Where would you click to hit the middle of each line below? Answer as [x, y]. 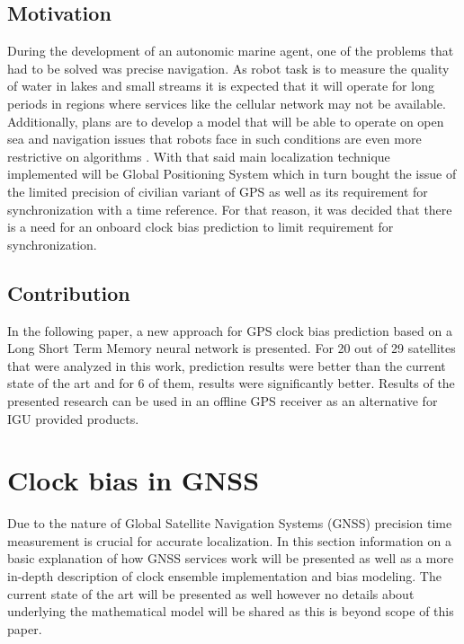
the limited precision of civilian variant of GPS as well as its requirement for [218, 191]
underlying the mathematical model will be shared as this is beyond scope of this [231, 611]
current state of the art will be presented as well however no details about [211, 593]
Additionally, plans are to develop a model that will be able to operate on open [226, 121]
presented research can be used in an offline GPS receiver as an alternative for [223, 400]
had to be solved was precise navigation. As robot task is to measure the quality [228, 68]
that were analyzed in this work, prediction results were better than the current [227, 365]
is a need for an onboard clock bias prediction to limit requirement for [201, 227]
